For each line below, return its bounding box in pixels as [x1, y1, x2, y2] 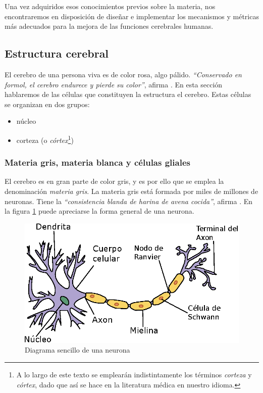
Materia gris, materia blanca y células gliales [5, 156, 190, 169]
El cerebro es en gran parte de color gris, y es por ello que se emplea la [5, 176, 224, 186]
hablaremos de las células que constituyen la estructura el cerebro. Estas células [5, 89, 251, 100]
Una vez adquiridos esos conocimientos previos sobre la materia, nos [5, 1, 216, 11]
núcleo [16, 116, 36, 126]
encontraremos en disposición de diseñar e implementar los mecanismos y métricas [5, 11, 259, 21]
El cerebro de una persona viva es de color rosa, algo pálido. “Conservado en [5, 69, 242, 79]
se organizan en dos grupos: [5, 99, 90, 109]
